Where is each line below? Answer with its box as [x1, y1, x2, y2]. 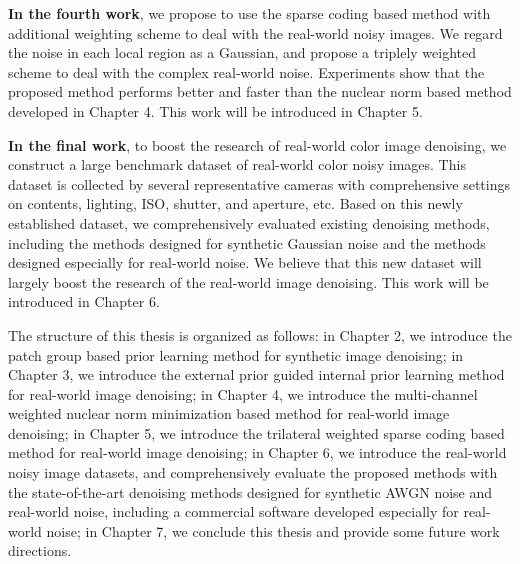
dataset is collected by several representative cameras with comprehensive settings [8, 173, 510, 194]
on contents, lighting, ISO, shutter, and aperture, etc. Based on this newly [8, 193, 463, 214]
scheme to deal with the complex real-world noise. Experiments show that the [8, 61, 485, 82]
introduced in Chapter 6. [8, 291, 160, 312]
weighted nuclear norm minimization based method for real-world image [8, 403, 450, 424]
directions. [8, 540, 72, 561]
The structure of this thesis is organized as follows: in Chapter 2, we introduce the [8, 324, 512, 345]
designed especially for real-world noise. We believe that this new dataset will [8, 252, 482, 273]
